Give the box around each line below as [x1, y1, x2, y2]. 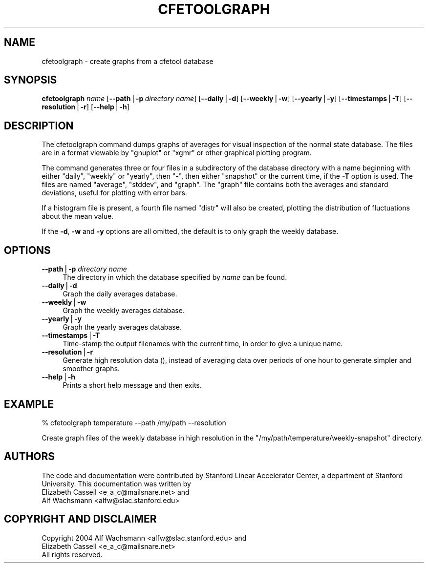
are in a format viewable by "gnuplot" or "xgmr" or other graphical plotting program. [42, 148, 312, 157]
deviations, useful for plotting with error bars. [42, 189, 187, 197]
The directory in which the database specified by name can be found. [63, 273, 287, 282]
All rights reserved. [42, 550, 103, 559]
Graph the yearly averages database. [63, 323, 182, 332]
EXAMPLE [4, 398, 54, 410]
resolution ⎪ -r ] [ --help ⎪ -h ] [42, 103, 129, 111]
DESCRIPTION [4, 119, 74, 132]
